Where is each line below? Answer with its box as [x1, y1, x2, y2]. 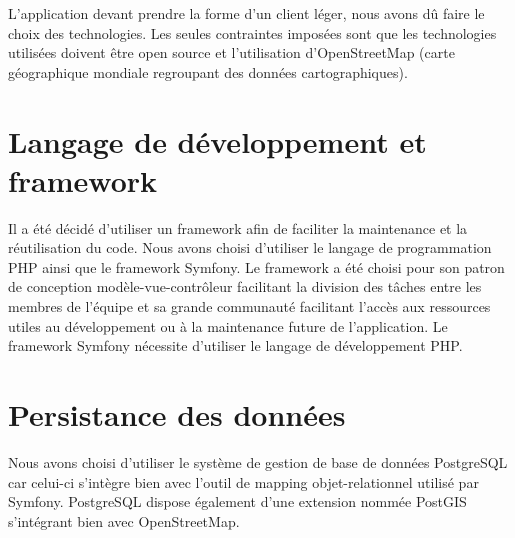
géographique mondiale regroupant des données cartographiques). [8, 61, 408, 82]
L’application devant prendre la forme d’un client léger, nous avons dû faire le [8, 3, 485, 23]
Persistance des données [8, 394, 346, 435]
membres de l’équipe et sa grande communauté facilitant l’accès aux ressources [8, 296, 491, 317]
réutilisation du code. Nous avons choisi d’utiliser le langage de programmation [8, 237, 492, 258]
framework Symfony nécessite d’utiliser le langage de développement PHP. [8, 335, 463, 356]
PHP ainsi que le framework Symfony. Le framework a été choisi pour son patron [8, 256, 505, 277]
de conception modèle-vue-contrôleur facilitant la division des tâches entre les [8, 276, 482, 297]
